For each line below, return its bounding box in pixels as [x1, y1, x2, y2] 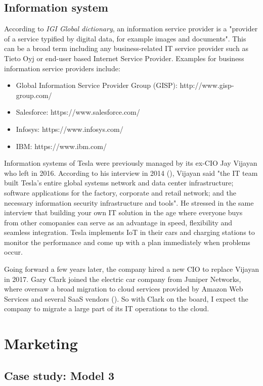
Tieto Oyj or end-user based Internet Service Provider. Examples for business [4, 53, 244, 63]
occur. [4, 247, 23, 257]
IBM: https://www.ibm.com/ [16, 140, 107, 151]
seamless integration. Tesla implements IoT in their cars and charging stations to [4, 227, 255, 237]
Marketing [4, 333, 78, 354]
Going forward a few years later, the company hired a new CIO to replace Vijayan [4, 264, 259, 274]
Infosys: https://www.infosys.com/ [16, 123, 123, 134]
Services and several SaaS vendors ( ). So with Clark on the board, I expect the [4, 293, 248, 304]
